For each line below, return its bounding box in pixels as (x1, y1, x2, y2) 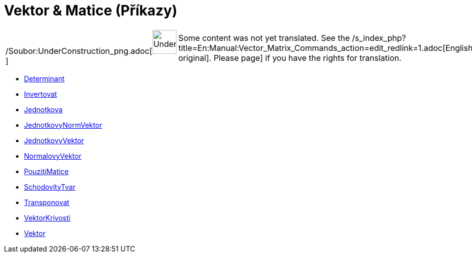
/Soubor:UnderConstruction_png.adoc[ (5, 45, 152, 56)
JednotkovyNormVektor (24, 120, 102, 129)
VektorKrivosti (24, 213, 70, 222)
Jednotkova (24, 105, 63, 114)
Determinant (24, 74, 64, 83)
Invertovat (24, 89, 57, 98)
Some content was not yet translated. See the (178, 32, 350, 43)
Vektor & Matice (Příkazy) (4, 2, 177, 19)
